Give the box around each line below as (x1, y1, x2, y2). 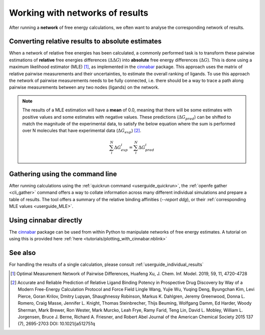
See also (9, 249, 36, 257)
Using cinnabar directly (9, 216, 82, 224)
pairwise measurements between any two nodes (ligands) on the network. (9, 84, 159, 90)
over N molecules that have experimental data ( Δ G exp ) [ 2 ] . (22, 128, 142, 135)
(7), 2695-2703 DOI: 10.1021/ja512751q (18, 321, 95, 327)
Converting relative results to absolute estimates (9, 37, 162, 46)
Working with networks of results (9, 7, 149, 18)
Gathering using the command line (9, 170, 117, 178)
